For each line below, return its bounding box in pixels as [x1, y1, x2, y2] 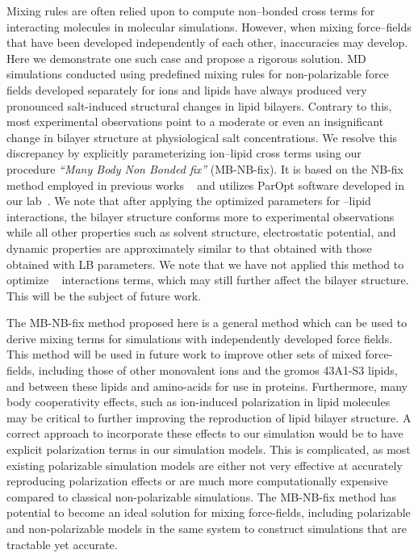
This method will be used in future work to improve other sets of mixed [6, 346, 362, 363]
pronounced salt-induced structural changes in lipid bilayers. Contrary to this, [6, 97, 392, 114]
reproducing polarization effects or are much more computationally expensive [6, 472, 388, 489]
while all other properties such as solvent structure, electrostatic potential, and [6, 224, 396, 241]
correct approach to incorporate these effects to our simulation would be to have [6, 425, 403, 442]
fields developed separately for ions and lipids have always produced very [6, 81, 367, 98]
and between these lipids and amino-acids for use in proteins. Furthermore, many [6, 377, 408, 394]
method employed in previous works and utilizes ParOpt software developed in [6, 176, 405, 193]
